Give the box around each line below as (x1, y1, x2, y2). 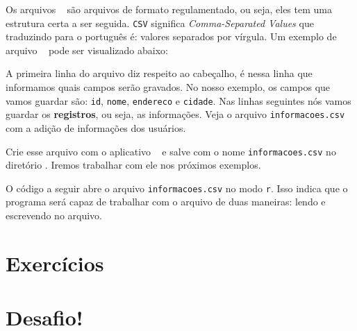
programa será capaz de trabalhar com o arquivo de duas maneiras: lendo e (6, 194, 326, 209)
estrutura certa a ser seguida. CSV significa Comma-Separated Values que (6, 15, 314, 30)
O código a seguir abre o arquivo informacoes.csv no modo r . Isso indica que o (6, 180, 348, 195)
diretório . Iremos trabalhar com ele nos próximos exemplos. (6, 158, 261, 172)
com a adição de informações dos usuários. (6, 120, 186, 135)
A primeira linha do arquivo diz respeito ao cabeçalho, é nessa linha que (6, 66, 313, 80)
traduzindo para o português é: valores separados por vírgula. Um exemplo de (6, 29, 337, 44)
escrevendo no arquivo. (6, 208, 102, 223)
